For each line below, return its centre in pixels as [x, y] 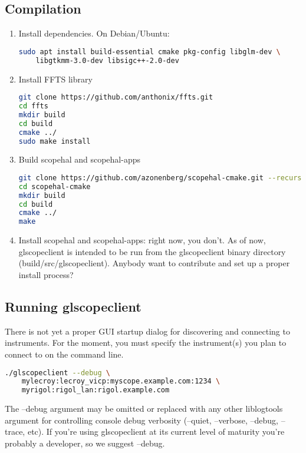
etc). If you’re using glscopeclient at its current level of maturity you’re [156, 431]
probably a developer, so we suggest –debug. [85, 443]
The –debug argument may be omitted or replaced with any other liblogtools [144, 409]
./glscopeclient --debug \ [58, 373]
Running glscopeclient [73, 306]
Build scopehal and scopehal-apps [79, 159]
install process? [46, 275]
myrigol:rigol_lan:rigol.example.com [96, 390]
